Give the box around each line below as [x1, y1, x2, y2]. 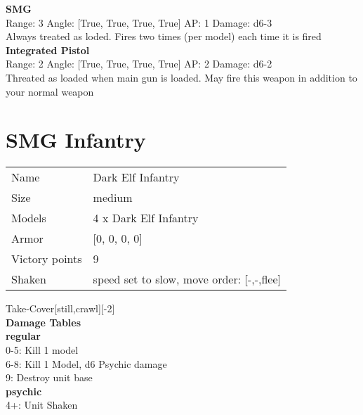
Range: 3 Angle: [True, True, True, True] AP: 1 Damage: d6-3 [6, 15, 272, 30]
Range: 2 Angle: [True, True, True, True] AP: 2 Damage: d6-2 [6, 56, 272, 71]
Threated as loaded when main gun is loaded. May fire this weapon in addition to [6, 70, 357, 84]
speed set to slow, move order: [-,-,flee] [93, 271, 282, 288]
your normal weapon [6, 84, 94, 98]
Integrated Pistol [6, 42, 90, 57]
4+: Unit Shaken [6, 397, 78, 412]
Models [11, 210, 46, 226]
